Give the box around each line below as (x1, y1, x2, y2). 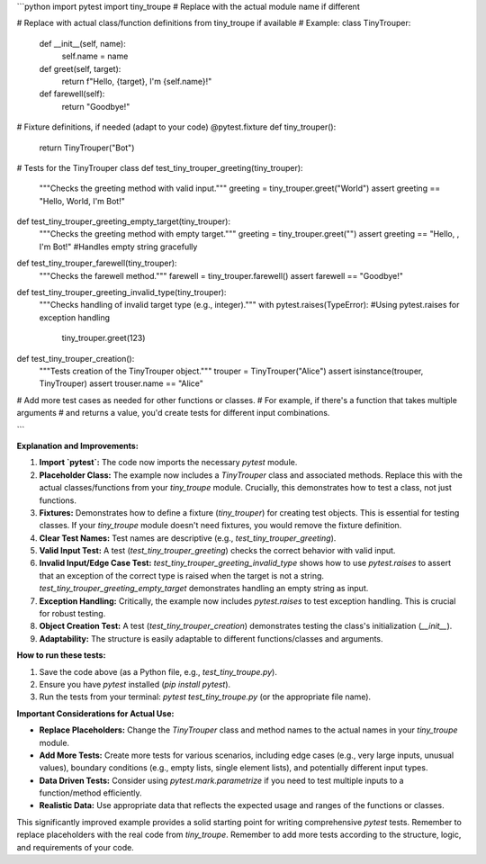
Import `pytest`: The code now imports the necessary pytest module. (39, 457, 298, 468)
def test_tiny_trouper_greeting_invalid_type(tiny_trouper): (16, 287, 227, 298)
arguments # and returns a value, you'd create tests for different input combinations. (16, 408, 330, 418)
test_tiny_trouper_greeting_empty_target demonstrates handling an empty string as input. (39, 583, 369, 594)
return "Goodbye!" (61, 101, 130, 112)
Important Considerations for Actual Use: (16, 707, 175, 719)
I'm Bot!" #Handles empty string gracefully (39, 241, 198, 252)
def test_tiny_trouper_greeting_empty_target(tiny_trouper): (16, 216, 231, 227)
